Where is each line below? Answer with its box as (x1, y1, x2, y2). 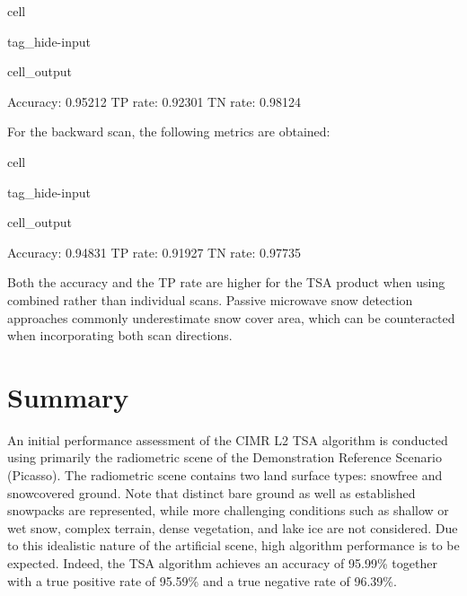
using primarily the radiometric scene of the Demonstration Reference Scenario (7, 448, 442, 467)
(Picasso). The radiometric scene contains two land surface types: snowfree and (7, 466, 443, 485)
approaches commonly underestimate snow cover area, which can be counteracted (7, 308, 455, 327)
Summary (7, 378, 129, 415)
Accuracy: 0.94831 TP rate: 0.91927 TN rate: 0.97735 (7, 242, 301, 261)
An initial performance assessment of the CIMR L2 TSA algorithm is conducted (7, 430, 448, 449)
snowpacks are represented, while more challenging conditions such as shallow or (7, 501, 449, 520)
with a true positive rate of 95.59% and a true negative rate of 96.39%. (7, 571, 397, 590)
